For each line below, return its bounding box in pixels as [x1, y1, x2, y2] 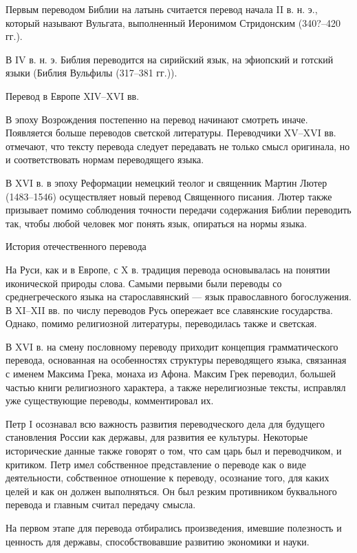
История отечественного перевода [6, 239, 147, 253]
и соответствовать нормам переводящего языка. [6, 152, 204, 167]
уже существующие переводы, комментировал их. [6, 393, 214, 408]
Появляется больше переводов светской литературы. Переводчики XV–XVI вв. [6, 125, 336, 140]
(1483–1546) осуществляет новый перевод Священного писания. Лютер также [6, 189, 332, 203]
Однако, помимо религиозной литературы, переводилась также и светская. [6, 316, 317, 331]
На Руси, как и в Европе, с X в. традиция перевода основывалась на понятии [6, 262, 330, 276]
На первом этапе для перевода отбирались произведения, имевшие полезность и [6, 521, 342, 534]
